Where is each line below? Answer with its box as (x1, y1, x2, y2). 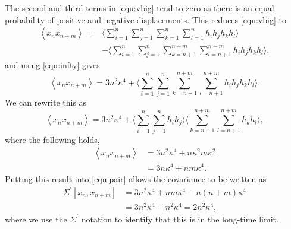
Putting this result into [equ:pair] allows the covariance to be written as (5, 172, 267, 185)
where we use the (5, 212, 67, 225)
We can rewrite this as (5, 96, 87, 109)
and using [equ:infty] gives (5, 59, 100, 71)
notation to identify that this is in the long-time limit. (81, 212, 279, 225)
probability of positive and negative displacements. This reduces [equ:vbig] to (5, 13, 286, 26)
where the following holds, (5, 133, 100, 145)
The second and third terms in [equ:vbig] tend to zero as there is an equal (5, 2, 274, 14)
